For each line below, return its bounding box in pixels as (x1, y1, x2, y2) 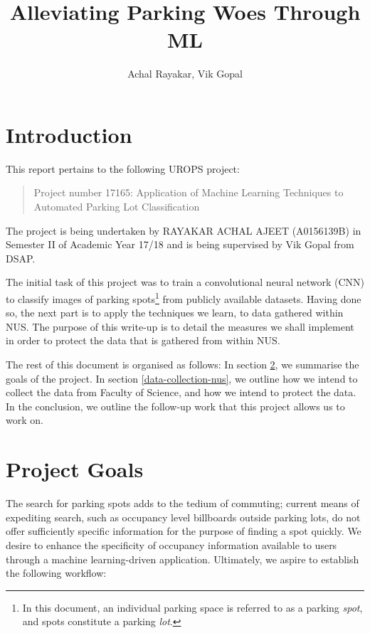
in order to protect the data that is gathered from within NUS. (6, 333, 280, 348)
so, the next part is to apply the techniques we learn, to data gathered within (6, 305, 344, 320)
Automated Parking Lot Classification (33, 199, 200, 214)
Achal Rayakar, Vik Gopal (127, 66, 243, 81)
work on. (6, 413, 43, 427)
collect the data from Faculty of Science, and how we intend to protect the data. (6, 385, 356, 400)
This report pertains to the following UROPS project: (6, 161, 240, 176)
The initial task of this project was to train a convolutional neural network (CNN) (6, 275, 365, 289)
